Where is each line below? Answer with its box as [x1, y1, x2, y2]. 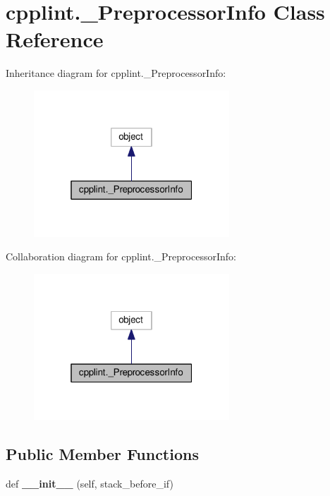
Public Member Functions [6, 443, 199, 465]
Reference [6, 25, 104, 54]
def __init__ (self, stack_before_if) [6, 476, 173, 491]
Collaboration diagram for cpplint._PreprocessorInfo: [6, 249, 236, 264]
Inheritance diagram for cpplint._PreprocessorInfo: [6, 66, 226, 80]
